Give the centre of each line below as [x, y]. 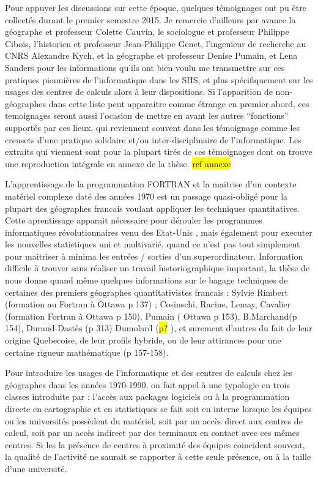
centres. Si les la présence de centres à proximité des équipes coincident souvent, [155, 444]
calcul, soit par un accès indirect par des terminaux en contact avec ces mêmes [152, 433]
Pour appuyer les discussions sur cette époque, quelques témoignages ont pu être [156, 7]
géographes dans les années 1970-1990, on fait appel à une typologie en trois [147, 384]
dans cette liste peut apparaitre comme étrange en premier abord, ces [179, 103]
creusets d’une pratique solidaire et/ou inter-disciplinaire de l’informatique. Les [153, 139]
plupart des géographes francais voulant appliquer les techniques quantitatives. [152, 208]
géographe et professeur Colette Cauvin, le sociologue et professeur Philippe [147, 32]
